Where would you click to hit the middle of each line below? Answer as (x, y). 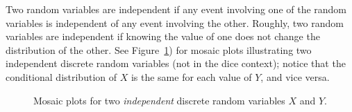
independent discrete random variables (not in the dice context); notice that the (176, 63)
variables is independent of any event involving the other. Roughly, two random (175, 22)
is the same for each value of (191, 76)
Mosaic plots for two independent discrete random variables (159, 100)
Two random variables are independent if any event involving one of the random (176, 9)
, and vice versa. (295, 76)
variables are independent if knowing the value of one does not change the (163, 36)
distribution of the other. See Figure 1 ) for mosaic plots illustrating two (159, 49)
